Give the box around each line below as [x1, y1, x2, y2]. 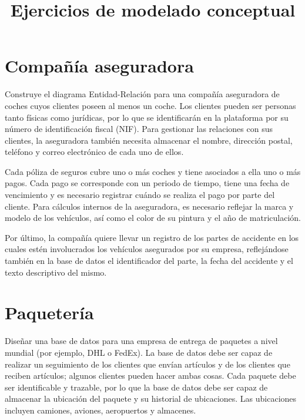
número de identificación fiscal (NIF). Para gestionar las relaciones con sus [5, 123, 273, 135]
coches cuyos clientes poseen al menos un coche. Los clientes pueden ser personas [5, 99, 296, 111]
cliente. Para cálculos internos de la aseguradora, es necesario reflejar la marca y [5, 200, 294, 212]
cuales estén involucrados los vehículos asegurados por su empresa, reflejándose [5, 243, 289, 255]
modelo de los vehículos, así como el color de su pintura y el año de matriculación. [5, 211, 301, 224]
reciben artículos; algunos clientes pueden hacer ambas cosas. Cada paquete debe [5, 369, 296, 382]
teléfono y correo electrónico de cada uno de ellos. [5, 145, 184, 158]
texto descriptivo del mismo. [5, 266, 107, 278]
